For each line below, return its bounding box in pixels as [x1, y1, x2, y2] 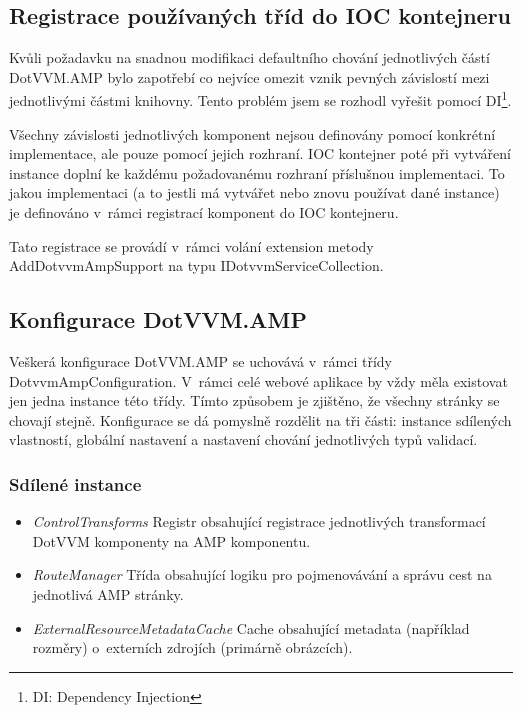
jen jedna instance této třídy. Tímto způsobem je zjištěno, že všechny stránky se [9, 390, 500, 411]
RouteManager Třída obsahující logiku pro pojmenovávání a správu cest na [32, 564, 492, 585]
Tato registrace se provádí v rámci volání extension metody [9, 235, 374, 256]
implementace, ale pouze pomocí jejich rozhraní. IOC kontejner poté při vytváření [9, 143, 511, 164]
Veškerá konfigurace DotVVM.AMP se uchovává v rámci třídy [9, 351, 392, 371]
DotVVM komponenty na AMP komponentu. [32, 530, 311, 551]
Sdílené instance [9, 471, 142, 496]
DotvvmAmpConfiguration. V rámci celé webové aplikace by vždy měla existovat [9, 370, 508, 391]
